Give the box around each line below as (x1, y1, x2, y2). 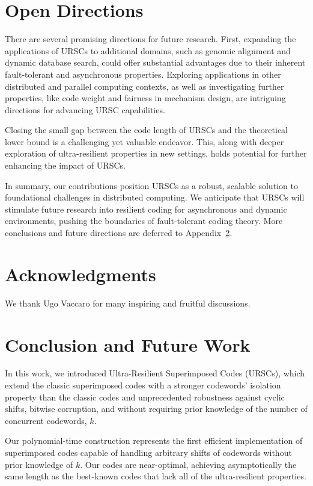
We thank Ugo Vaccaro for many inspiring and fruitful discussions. (5, 296, 251, 309)
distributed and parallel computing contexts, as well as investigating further (5, 79, 284, 92)
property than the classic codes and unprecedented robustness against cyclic (5, 390, 285, 403)
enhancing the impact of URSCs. (5, 159, 126, 172)
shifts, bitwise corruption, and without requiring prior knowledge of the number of (5, 402, 308, 415)
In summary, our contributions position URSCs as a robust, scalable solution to (5, 179, 298, 192)
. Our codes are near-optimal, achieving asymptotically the (80, 458, 297, 470)
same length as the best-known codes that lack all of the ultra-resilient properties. (5, 470, 306, 482)
